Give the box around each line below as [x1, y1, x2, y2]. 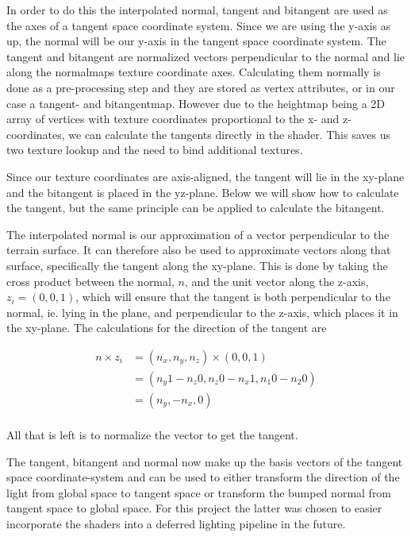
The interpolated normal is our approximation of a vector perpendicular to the [6, 226, 390, 242]
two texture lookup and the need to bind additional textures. [6, 141, 303, 158]
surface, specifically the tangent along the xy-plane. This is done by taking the [6, 257, 388, 273]
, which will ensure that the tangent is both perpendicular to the [75, 288, 390, 305]
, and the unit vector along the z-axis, [184, 272, 369, 289]
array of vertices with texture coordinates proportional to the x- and [6, 110, 340, 127]
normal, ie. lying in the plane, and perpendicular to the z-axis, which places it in [6, 303, 398, 320]
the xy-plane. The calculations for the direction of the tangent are [6, 319, 327, 336]
